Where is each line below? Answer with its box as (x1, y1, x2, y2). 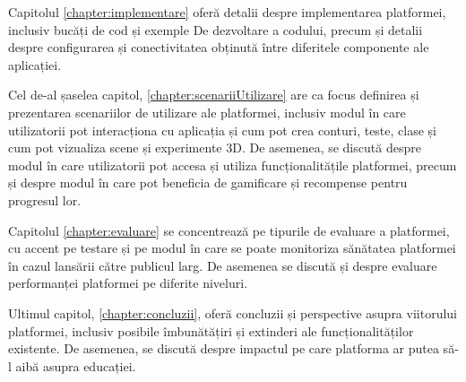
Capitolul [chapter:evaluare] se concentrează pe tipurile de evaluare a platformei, (8, 221, 450, 239)
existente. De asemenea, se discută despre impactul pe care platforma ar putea (8, 339, 439, 358)
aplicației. (8, 55, 62, 74)
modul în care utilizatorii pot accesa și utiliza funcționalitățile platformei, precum (8, 155, 457, 174)
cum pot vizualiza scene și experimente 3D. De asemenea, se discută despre (8, 138, 421, 157)
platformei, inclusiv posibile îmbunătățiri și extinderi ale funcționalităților (8, 321, 414, 340)
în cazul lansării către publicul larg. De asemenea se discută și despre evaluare (8, 256, 437, 274)
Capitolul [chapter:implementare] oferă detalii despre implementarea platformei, (8, 3, 446, 21)
